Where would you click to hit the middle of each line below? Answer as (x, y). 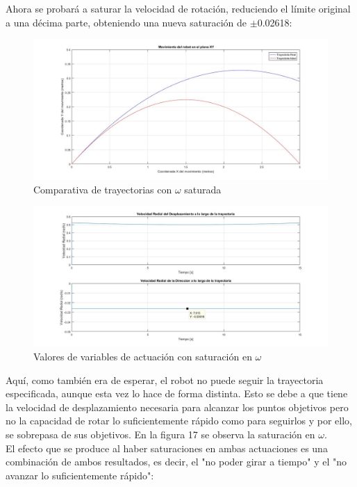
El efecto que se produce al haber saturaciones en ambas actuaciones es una (167, 448)
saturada (203, 189)
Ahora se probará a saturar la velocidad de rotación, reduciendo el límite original (178, 8)
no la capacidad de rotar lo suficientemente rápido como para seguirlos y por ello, (179, 421)
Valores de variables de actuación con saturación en (143, 357)
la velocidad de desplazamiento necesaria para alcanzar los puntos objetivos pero (177, 407)
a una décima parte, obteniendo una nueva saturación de (126, 22)
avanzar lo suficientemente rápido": (80, 475)
